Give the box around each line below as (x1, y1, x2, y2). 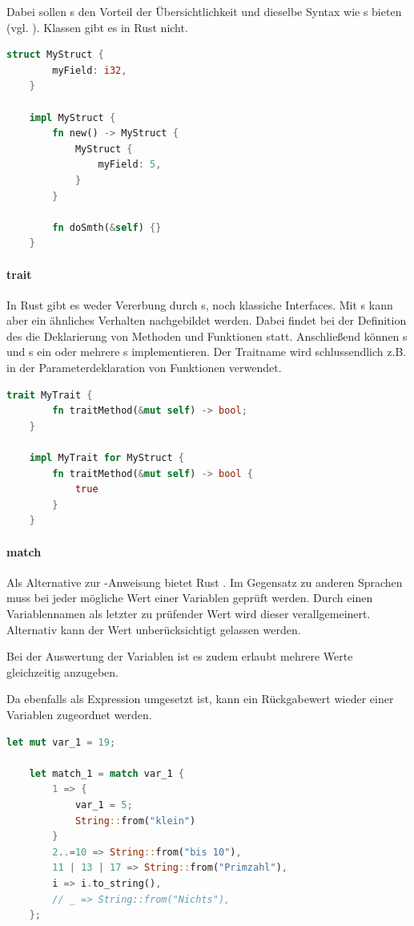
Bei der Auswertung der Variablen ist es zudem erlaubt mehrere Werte (6, 648, 353, 665)
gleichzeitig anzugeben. (6, 663, 119, 680)
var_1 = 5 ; (74, 799, 133, 811)
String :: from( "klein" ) (74, 815, 196, 827)
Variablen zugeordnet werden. (6, 706, 152, 722)
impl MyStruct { (29, 111, 116, 123)
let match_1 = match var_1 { (29, 767, 184, 779)
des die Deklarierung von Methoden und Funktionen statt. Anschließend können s (6, 327, 408, 344)
